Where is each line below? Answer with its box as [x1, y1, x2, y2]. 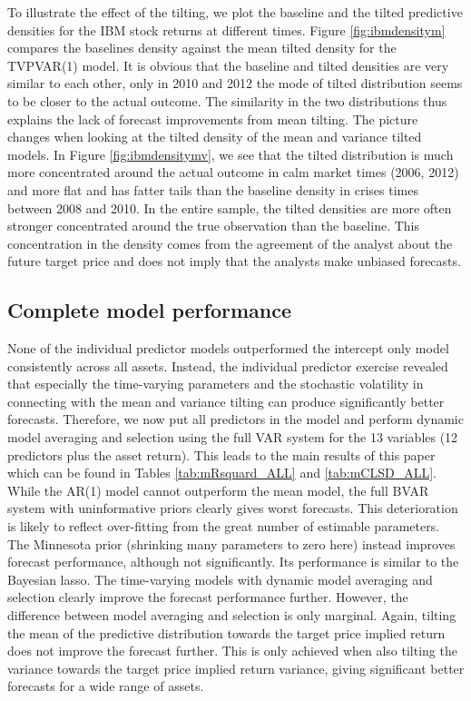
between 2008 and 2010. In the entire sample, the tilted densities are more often [7, 198, 452, 217]
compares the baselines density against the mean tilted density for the [7, 38, 397, 57]
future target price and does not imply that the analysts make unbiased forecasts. [7, 252, 461, 271]
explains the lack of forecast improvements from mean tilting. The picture [7, 109, 418, 128]
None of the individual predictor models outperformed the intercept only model [7, 339, 449, 358]
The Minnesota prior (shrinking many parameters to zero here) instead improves [7, 534, 456, 553]
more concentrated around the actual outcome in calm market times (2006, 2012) [7, 163, 459, 182]
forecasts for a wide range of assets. [7, 676, 204, 696]
